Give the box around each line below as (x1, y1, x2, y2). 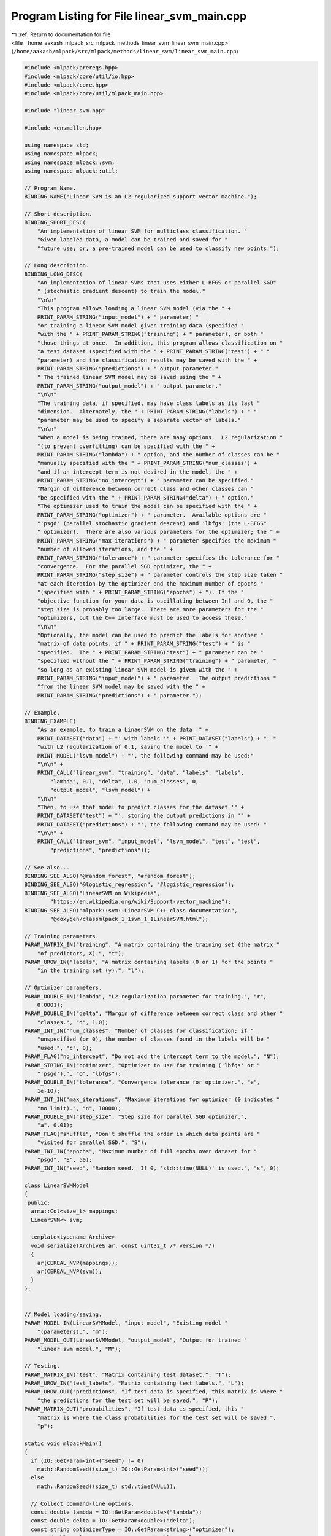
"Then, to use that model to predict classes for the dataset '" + (37, 804, 245, 810)
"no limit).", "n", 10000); (37, 1105, 122, 1111)
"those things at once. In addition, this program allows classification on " (37, 339, 283, 347)
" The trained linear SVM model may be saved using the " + (37, 374, 222, 381)
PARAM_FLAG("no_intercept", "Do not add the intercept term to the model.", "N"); (24, 1053, 280, 1060)
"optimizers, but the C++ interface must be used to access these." (37, 614, 248, 622)
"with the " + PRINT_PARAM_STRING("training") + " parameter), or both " (37, 331, 264, 338)
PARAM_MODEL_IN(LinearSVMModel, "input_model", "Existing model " (24, 1320, 228, 1326)
